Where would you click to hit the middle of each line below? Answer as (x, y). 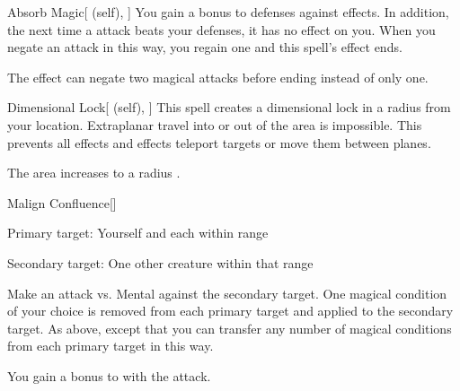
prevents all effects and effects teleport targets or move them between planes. (219, 142)
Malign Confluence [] (62, 202)
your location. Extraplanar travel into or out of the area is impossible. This (215, 124)
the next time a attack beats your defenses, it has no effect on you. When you (221, 29)
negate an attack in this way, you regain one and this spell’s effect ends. (205, 47)
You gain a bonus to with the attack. (109, 375)
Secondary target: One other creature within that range (160, 262)
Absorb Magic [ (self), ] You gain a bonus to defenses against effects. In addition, (228, 12)
